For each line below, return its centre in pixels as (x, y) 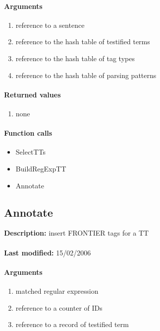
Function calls (28, 133)
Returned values (32, 94)
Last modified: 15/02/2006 (48, 252)
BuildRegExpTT (41, 168)
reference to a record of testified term (72, 324)
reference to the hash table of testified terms (83, 41)
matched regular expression (57, 290)
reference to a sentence (50, 25)
